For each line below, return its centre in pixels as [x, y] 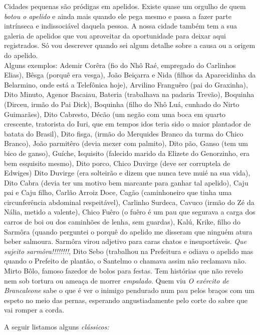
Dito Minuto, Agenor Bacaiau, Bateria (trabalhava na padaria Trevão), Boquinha [129, 94]
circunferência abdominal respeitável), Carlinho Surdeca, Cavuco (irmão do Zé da [129, 202]
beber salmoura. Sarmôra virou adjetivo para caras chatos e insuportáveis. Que [125, 241]
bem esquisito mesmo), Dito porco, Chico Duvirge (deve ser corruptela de [117, 163]
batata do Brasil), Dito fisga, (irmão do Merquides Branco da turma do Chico [124, 133]
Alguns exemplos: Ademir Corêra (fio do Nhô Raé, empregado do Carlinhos [120, 65]
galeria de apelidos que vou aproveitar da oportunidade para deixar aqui [115, 35]
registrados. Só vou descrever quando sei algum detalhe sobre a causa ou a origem [130, 45]
